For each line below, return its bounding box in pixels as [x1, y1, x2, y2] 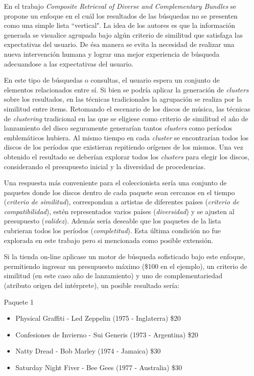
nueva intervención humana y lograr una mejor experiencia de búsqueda [4, 48, 220, 59]
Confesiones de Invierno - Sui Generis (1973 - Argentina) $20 [15, 329, 198, 339]
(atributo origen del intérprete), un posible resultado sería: [4, 280, 180, 290]
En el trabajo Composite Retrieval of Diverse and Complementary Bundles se [4, 1, 236, 11]
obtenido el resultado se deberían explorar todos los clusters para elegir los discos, [4, 151, 250, 161]
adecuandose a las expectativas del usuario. [4, 58, 134, 68]
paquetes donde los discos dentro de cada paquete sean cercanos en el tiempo [4, 187, 235, 197]
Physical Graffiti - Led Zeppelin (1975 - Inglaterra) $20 [15, 313, 181, 323]
